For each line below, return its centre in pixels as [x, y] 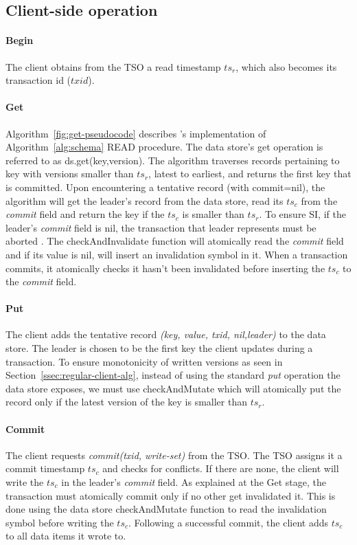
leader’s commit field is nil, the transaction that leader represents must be [161, 227]
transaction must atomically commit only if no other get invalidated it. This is [171, 495]
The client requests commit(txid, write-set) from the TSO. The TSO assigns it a [174, 455]
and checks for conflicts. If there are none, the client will [221, 468]
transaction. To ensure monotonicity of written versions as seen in [144, 361]
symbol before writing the [60, 522]
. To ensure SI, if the [302, 214]
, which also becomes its [286, 66]
